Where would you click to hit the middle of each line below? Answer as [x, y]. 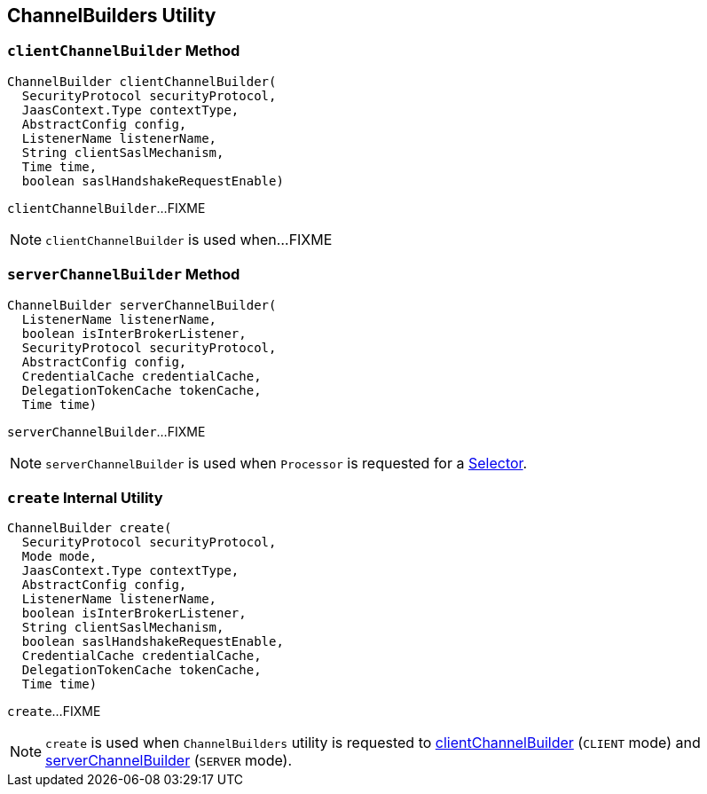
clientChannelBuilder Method [124, 51]
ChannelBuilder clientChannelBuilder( [142, 81]
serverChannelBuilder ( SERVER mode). [169, 761]
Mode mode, [59, 557]
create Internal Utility [85, 497]
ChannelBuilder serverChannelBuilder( [142, 305]
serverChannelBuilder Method [124, 275]
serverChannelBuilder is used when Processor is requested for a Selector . [287, 463]
